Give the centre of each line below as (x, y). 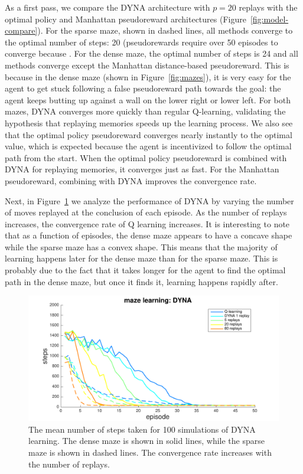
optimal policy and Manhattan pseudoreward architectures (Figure (126, 19)
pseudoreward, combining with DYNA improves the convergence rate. (131, 180)
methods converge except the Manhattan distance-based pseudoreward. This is (147, 65)
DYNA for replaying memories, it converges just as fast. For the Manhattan (142, 169)
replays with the (268, 7)
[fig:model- (269, 19)
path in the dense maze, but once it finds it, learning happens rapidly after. (141, 281)
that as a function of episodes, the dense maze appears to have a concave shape (149, 235)
